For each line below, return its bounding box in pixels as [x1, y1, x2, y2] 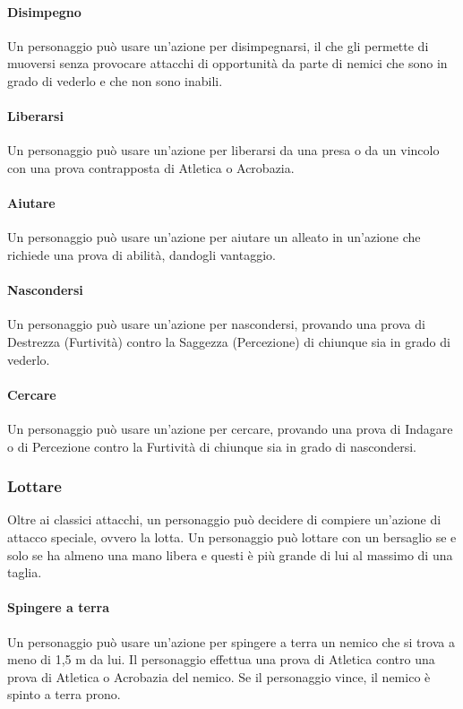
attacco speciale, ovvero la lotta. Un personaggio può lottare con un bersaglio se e [7, 527, 457, 546]
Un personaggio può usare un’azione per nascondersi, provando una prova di [7, 315, 425, 333]
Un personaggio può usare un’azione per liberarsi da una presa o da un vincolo [7, 141, 440, 160]
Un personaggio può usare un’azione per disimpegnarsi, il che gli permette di [7, 36, 429, 55]
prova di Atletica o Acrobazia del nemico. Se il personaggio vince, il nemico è [7, 667, 431, 686]
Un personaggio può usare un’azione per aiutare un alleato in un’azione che [7, 228, 421, 246]
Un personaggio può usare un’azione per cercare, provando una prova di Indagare [7, 419, 453, 437]
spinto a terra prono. [7, 685, 121, 704]
